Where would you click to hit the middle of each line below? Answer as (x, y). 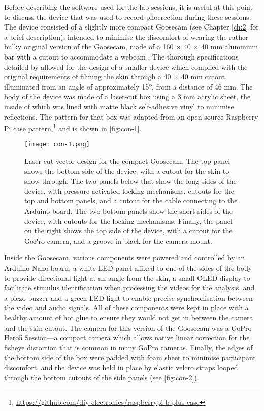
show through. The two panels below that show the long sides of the (130, 181)
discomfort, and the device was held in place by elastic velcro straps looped (121, 367)
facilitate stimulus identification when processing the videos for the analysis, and (129, 288)
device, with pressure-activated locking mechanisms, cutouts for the (129, 190)
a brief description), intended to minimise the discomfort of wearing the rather (126, 36)
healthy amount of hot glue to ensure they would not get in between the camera (129, 317)
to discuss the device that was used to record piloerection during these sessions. (128, 17)
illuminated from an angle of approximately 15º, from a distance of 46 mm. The (128, 86)
